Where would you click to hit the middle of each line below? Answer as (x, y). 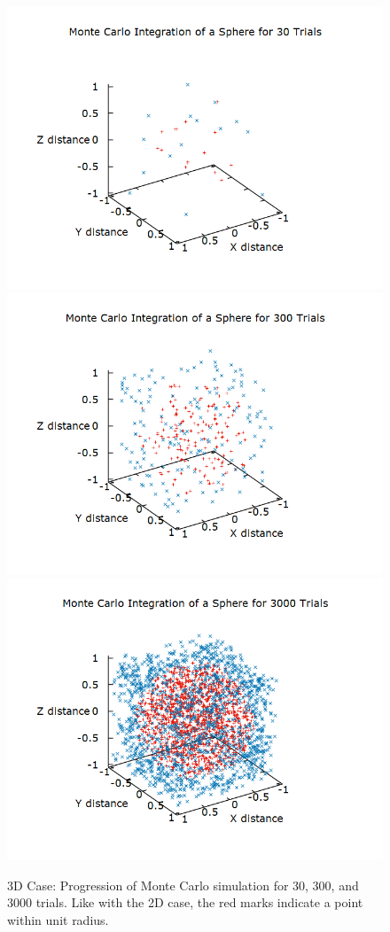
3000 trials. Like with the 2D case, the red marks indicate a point (185, 902)
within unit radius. (58, 919)
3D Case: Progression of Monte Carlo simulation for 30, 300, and (183, 885)
